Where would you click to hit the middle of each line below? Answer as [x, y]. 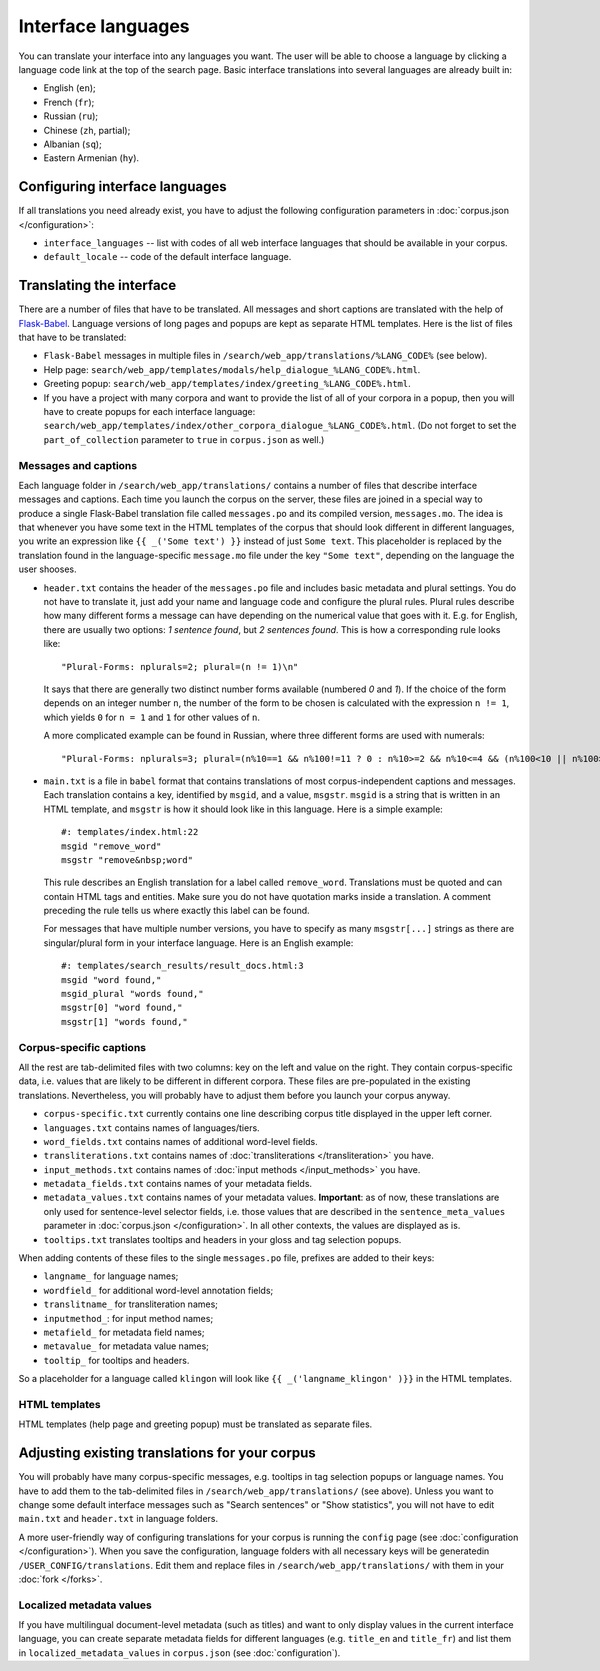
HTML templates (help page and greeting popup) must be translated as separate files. [195, 1424]
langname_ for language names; [111, 1276]
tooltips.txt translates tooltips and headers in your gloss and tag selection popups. [222, 1239]
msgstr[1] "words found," [125, 1021]
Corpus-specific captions [82, 1047]
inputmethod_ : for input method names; [128, 1318]
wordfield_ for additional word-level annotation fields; [158, 1290]
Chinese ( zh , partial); [87, 130]
